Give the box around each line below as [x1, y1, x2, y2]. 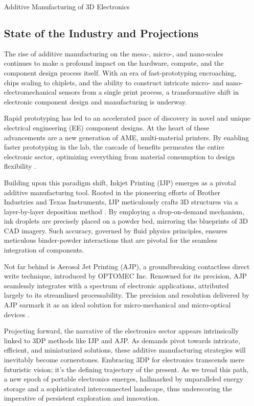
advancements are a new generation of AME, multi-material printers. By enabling [4, 132, 249, 142]
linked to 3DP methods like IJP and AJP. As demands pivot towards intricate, [4, 335, 240, 345]
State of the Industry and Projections [4, 25, 199, 40]
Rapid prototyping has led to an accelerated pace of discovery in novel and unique [4, 113, 251, 123]
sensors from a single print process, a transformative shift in [59, 87, 239, 97]
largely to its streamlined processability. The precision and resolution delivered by [4, 290, 250, 300]
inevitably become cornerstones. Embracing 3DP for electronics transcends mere [4, 355, 245, 365]
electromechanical [4, 87, 57, 97]
